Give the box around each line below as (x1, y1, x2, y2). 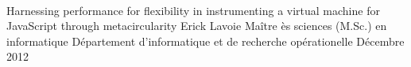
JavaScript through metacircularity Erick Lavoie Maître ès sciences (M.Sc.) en (6, 17, 387, 34)
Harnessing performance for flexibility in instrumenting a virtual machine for (6, 2, 380, 18)
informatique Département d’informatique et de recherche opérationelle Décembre (6, 32, 405, 49)
